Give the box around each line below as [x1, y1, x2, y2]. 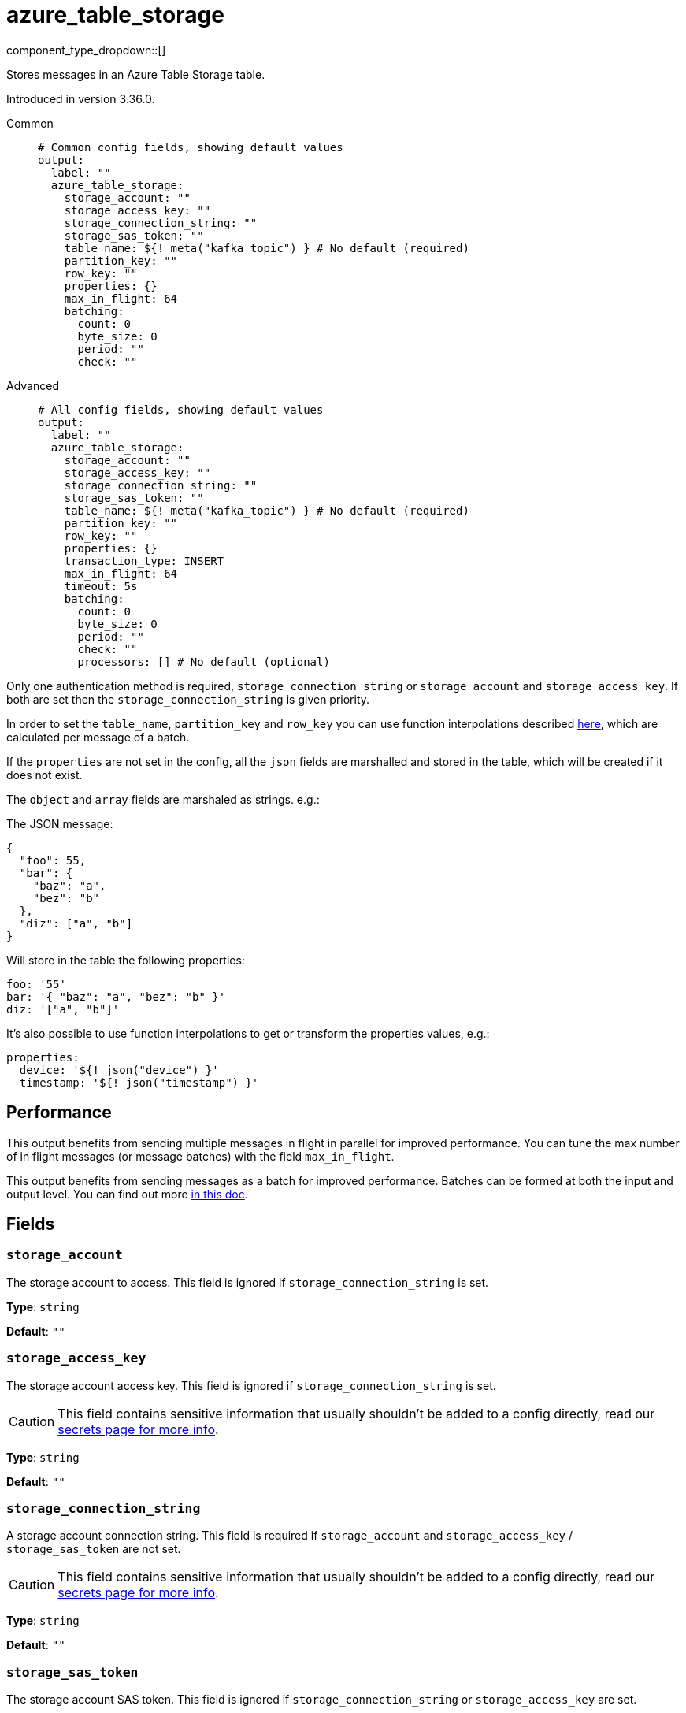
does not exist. [6, 767, 83, 782]
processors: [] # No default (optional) [77, 655, 330, 668]
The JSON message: [6, 816, 113, 830]
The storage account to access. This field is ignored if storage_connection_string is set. [6, 1275, 489, 1289]
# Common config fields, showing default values [38, 140, 343, 154]
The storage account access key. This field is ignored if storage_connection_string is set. [6, 1378, 496, 1392]
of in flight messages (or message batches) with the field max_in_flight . [6, 1149, 395, 1163]
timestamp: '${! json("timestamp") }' [19, 1076, 259, 1089]
